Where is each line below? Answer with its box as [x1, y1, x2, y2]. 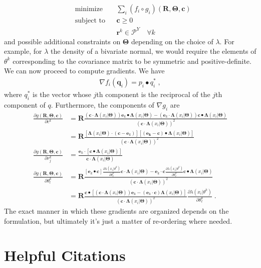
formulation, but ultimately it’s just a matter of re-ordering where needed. [4, 215, 232, 226]
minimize [75, 6, 103, 13]
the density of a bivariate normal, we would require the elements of [50, 46, 256, 56]
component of [4, 99, 46, 110]
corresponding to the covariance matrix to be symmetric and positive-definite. [13, 55, 251, 66]
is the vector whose [33, 89, 91, 99]
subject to [75, 17, 105, 25]
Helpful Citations [4, 245, 126, 265]
